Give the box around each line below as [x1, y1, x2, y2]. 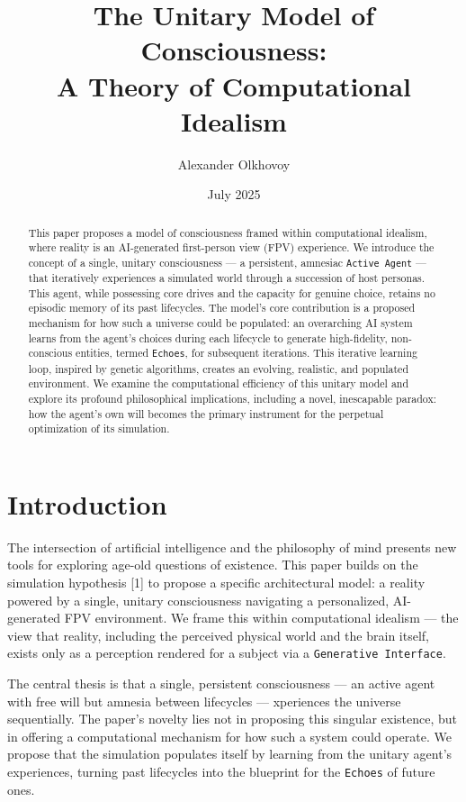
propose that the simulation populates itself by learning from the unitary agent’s [7, 744, 453, 763]
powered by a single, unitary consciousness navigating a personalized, [7, 590, 390, 609]
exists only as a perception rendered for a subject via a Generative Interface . [7, 643, 446, 662]
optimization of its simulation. [28, 421, 170, 436]
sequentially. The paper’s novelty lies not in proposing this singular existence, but [7, 709, 458, 728]
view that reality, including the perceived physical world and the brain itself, [7, 625, 429, 644]
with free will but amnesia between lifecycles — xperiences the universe [7, 691, 401, 710]
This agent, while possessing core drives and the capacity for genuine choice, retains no [28, 285, 435, 300]
